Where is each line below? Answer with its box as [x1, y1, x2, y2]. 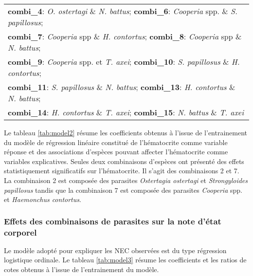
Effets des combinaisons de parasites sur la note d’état [4, 215, 221, 227]
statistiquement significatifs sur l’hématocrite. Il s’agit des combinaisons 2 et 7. [4, 166, 239, 176]
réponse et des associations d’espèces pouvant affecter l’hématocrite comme [4, 147, 228, 157]
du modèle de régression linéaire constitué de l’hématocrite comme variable [4, 137, 228, 147]
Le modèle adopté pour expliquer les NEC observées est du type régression [4, 245, 227, 255]
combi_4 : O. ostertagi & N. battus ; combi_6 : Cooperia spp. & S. [8, 5, 237, 17]
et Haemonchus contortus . [4, 194, 81, 204]
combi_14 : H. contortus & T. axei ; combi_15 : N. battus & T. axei [8, 107, 244, 118]
